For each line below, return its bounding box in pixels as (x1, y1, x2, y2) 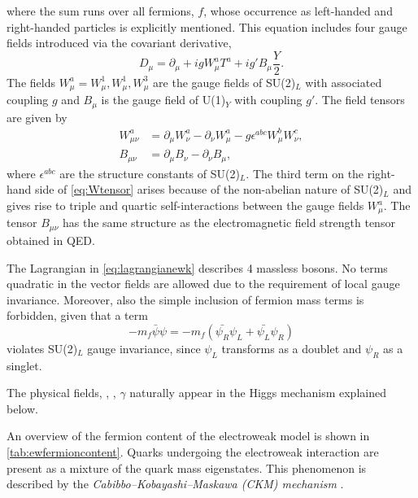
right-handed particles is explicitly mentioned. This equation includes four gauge (7, 18, 407, 35)
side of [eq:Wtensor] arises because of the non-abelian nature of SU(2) (35, 181, 384, 198)
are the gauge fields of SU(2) (153, 73, 296, 90)
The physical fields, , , (7, 384, 116, 401)
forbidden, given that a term (7, 307, 148, 324)
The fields (7, 73, 55, 90)
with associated (305, 73, 382, 90)
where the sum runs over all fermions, (7, 2, 194, 19)
